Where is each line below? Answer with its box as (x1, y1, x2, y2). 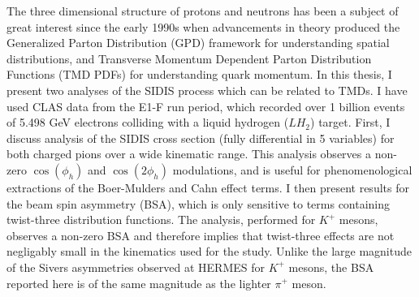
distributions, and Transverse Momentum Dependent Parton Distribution (6, 49, 372, 67)
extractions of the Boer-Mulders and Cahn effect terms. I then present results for (6, 179, 409, 196)
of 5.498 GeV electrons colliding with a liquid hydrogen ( (6, 114, 289, 131)
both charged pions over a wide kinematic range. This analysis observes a (6, 145, 371, 162)
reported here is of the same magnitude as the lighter (6, 274, 271, 291)
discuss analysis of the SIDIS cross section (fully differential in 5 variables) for (6, 129, 395, 146)
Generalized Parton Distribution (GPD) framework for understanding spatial (6, 34, 390, 51)
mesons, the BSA (288, 258, 374, 275)
